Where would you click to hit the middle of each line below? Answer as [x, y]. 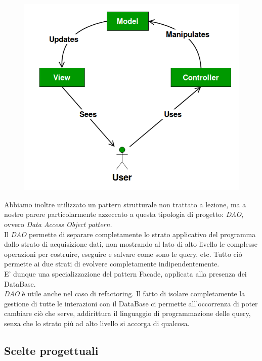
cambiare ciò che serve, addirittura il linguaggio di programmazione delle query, [127, 313]
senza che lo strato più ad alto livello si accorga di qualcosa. [97, 323]
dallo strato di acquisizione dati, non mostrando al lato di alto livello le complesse [131, 244]
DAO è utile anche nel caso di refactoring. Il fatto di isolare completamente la [125, 294]
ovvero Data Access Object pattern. [58, 224]
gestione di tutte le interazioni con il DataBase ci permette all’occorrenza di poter [131, 303]
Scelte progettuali [51, 350]
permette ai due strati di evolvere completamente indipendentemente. [112, 264]
